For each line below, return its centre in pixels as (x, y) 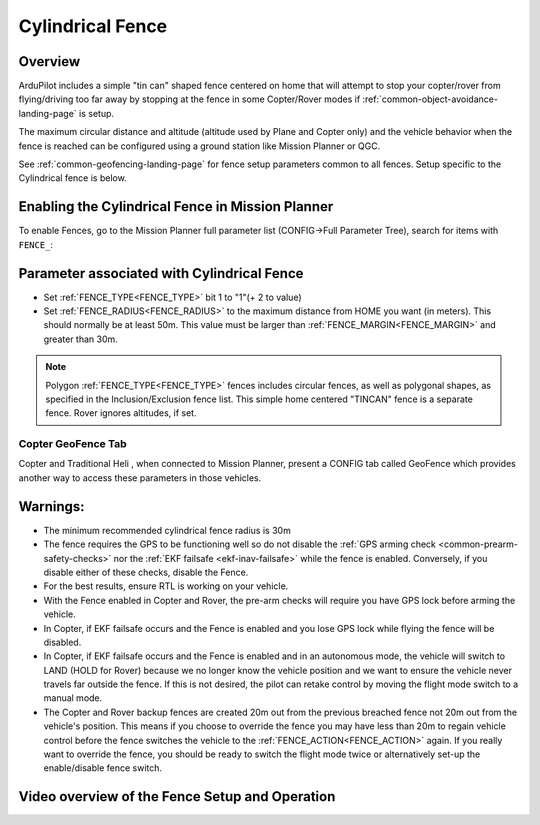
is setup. (96, 113)
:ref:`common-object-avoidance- (430, 99)
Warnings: (51, 506)
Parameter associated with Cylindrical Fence (161, 273)
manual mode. (73, 698)
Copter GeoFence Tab (72, 444)
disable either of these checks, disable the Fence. (146, 572)
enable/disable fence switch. (103, 768)
